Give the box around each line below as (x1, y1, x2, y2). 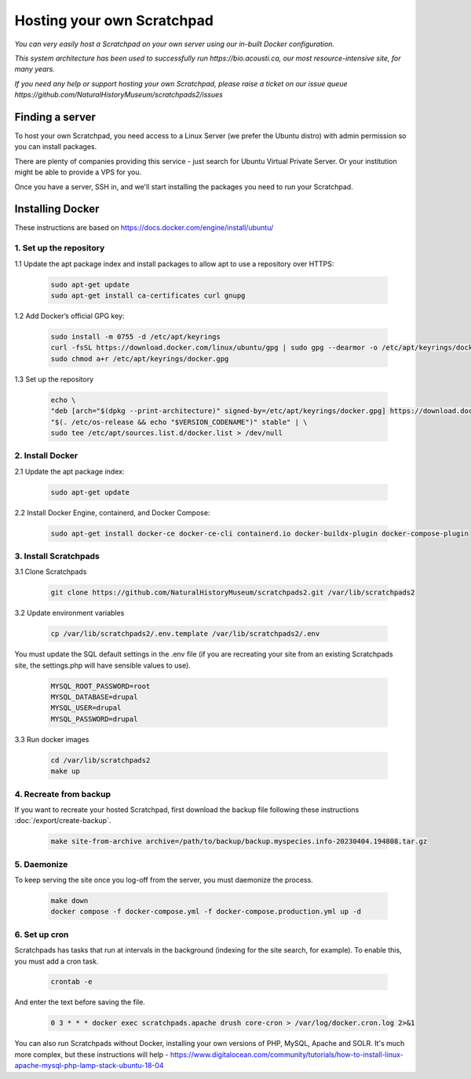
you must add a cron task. (14, 956, 99, 966)
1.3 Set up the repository (14, 374, 94, 384)
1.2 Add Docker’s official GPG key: (14, 311, 125, 320)
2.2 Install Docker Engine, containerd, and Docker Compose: (14, 507, 210, 518)
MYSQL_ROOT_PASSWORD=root (50, 682, 151, 690)
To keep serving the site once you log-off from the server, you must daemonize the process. (14, 876, 313, 884)
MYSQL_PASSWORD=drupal (50, 715, 138, 723)
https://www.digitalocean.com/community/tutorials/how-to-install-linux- (170, 1049, 403, 1059)
